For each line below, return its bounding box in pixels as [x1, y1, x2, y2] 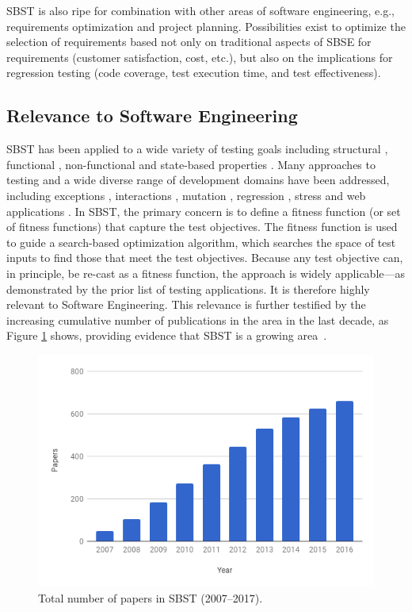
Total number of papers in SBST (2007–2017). [38, 589, 263, 606]
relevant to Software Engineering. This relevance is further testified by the [6, 296, 366, 313]
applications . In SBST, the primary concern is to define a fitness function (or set [6, 202, 401, 219]
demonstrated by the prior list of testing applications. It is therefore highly [6, 280, 370, 297]
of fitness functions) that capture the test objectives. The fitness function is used [6, 218, 398, 235]
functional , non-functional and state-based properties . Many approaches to [6, 156, 376, 172]
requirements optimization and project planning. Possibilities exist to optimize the [6, 17, 406, 34]
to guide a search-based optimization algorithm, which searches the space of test [6, 233, 396, 250]
